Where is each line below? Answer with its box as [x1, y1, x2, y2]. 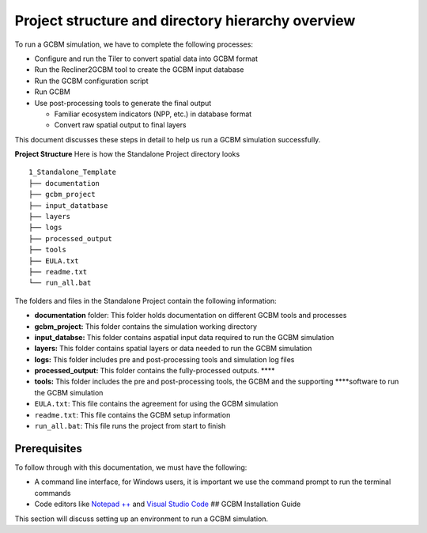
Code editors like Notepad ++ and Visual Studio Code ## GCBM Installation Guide [34, 499, 301, 509]
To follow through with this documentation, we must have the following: [14, 463, 248, 472]
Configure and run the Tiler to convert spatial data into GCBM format [34, 54, 259, 63]
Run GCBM [34, 87, 70, 96]
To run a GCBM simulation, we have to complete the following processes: [14, 40, 253, 49]
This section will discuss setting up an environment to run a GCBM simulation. [14, 514, 269, 524]
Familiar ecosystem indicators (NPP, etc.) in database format [54, 109, 252, 119]
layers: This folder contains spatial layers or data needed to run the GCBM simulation [34, 344, 312, 353]
